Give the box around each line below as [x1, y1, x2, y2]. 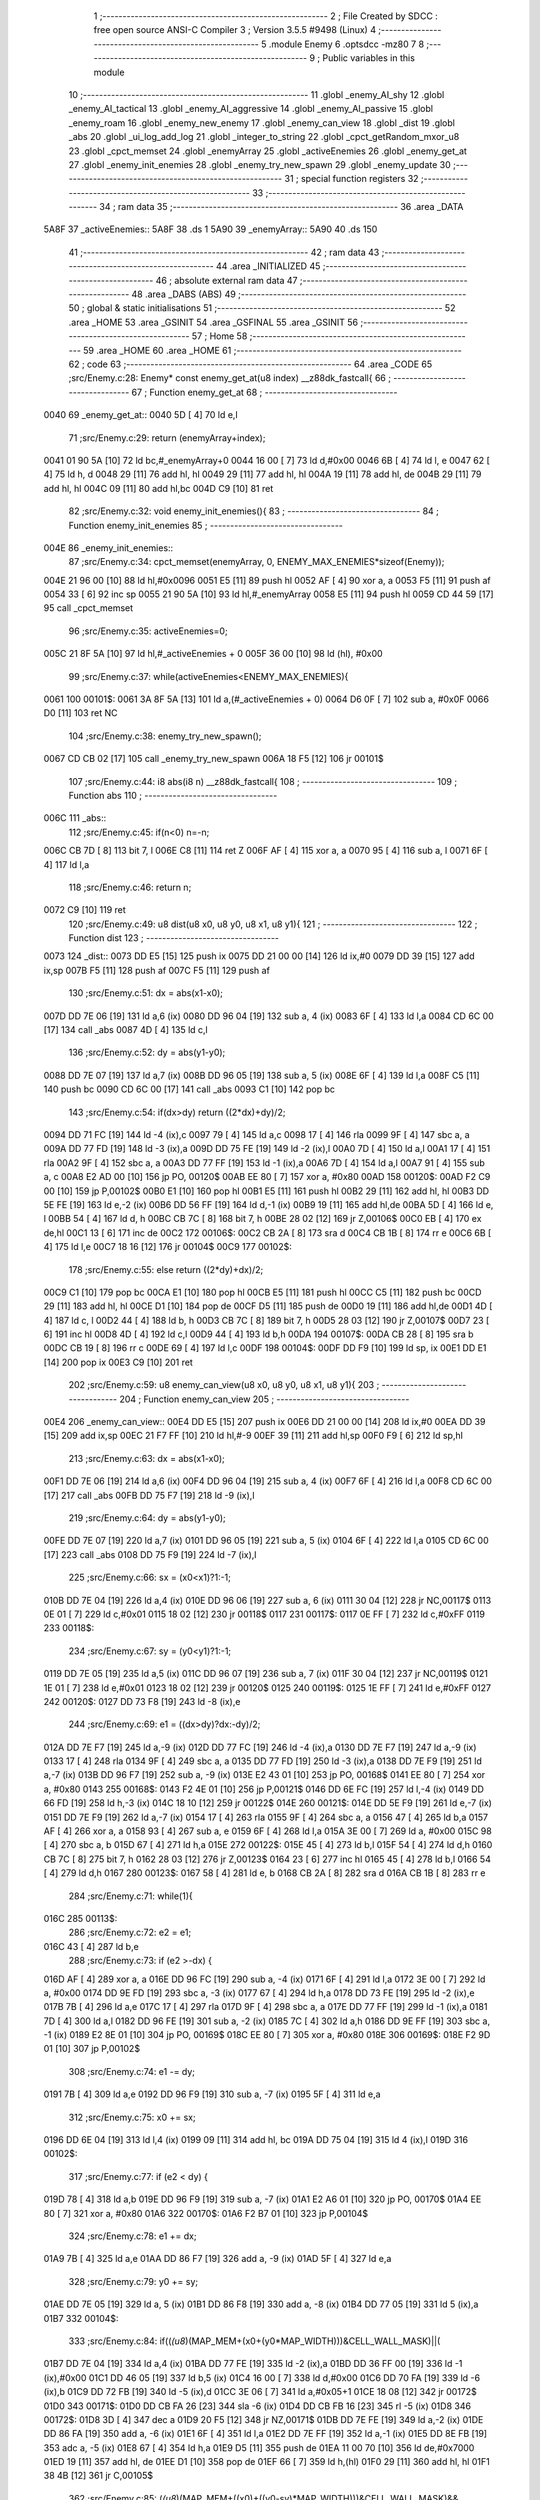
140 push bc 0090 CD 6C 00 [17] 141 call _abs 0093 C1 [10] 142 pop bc [43, 1083, 335, 1095]
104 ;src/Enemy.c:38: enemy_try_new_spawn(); [68, 730, 262, 742]
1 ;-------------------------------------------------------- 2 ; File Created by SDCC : [93, 10, 439, 22]
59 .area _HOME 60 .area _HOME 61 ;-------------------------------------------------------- [83, 344, 462, 356]
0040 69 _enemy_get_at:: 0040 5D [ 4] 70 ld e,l [43, 409, 239, 421]
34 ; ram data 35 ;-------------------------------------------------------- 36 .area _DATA [99, 201, 464, 213]
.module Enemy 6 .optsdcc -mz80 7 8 [268, 38, 425, 50]
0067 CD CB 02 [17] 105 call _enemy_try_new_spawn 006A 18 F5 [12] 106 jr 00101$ [43, 753, 384, 765]
